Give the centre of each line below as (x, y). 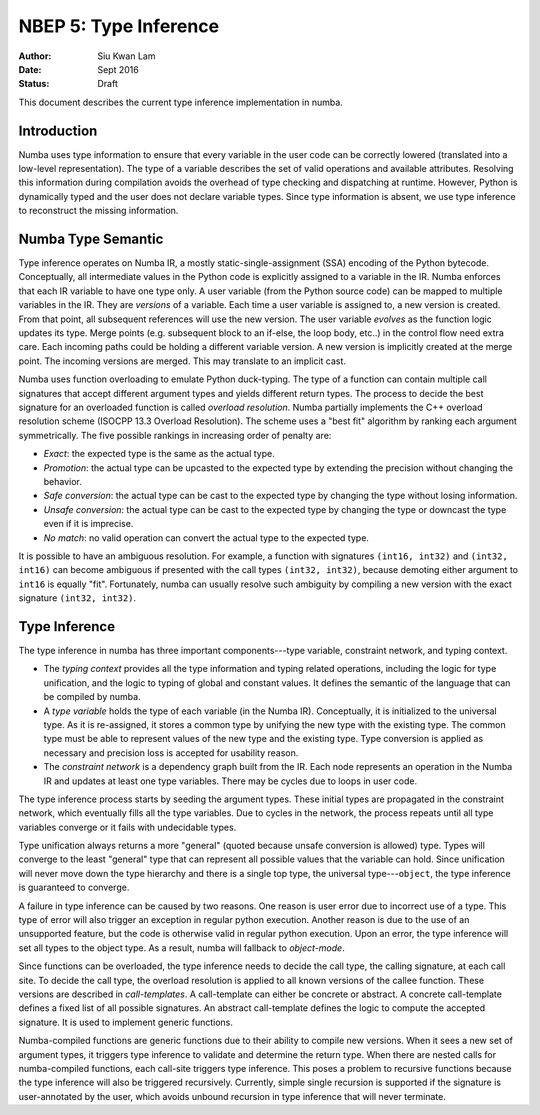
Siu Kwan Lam (126, 56)
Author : (35, 56)
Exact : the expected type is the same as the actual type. (159, 454)
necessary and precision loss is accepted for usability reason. (171, 752)
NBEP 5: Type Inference (119, 26)
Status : (34, 84)
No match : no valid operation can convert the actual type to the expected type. (206, 537)
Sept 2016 (118, 69)
